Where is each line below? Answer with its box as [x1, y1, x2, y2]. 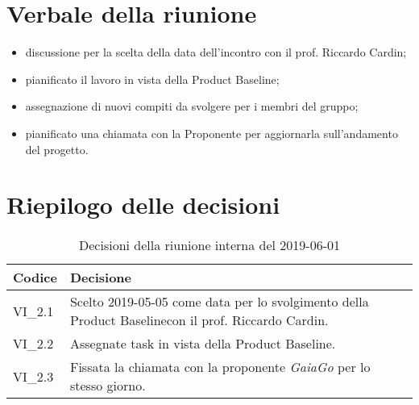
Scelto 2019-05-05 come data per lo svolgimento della [69, 292, 369, 311]
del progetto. [25, 140, 89, 157]
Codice [13, 268, 57, 287]
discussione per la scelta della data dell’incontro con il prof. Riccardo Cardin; [25, 44, 407, 61]
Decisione [69, 268, 132, 287]
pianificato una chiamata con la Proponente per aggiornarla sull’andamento [25, 124, 398, 141]
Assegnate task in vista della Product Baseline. [69, 334, 336, 353]
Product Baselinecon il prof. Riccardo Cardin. [69, 311, 329, 330]
